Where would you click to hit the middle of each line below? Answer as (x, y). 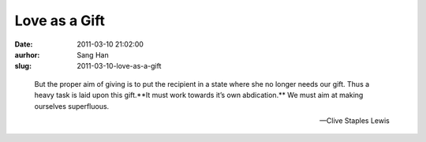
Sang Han (93, 54)
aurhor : (27, 54)
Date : (24, 44)
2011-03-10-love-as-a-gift (119, 66)
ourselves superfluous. (72, 106)
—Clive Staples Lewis (355, 120)
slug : (23, 66)
